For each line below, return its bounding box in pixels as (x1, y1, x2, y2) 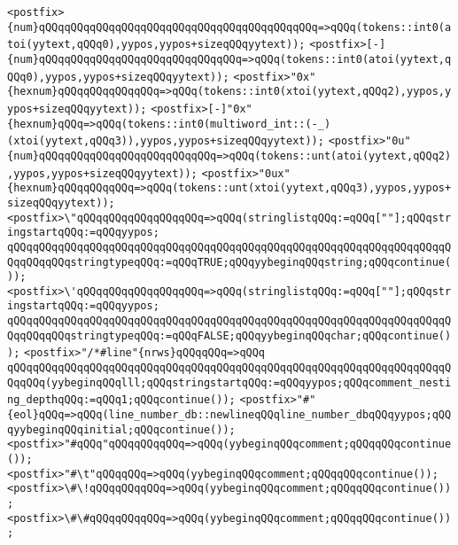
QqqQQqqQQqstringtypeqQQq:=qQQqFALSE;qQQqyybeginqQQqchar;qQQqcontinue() (7, 329, 452, 342)
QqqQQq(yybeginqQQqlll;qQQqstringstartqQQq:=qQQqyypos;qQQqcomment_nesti (7, 376, 452, 389)
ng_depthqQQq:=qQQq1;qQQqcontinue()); (7, 393, 236, 407)
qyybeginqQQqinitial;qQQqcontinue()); (7, 423, 236, 436)
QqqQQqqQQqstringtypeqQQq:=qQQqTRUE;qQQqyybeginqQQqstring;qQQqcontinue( (7, 255, 452, 269)
